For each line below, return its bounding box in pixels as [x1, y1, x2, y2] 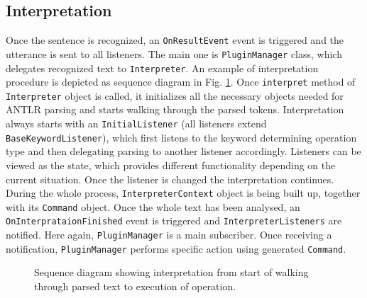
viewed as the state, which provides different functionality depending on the [6, 157, 336, 172]
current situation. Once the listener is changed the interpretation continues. [6, 171, 334, 186]
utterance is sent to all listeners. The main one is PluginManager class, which [6, 46, 342, 61]
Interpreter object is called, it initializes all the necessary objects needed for [6, 88, 344, 103]
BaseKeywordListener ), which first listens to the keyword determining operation [6, 130, 357, 144]
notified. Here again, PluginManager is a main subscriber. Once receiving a [6, 227, 332, 242]
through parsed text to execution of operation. [34, 279, 236, 294]
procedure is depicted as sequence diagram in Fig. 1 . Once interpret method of [6, 74, 356, 89]
